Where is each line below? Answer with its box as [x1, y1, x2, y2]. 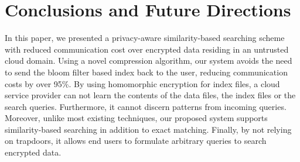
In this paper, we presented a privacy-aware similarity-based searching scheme [5, 32, 285, 44]
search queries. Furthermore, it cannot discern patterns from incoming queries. [5, 100, 287, 112]
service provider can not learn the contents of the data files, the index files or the [5, 89, 296, 101]
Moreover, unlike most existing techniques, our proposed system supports [5, 112, 268, 124]
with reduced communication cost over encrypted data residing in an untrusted [5, 43, 289, 55]
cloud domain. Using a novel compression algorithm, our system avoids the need [5, 54, 292, 67]
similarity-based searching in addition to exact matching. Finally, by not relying [5, 123, 292, 135]
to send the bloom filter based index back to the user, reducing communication [5, 66, 288, 78]
